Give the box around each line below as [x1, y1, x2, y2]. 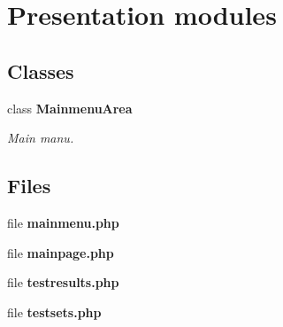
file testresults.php [7, 273, 119, 292]
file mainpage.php [7, 243, 114, 261]
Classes [7, 57, 74, 84]
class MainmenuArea [7, 98, 133, 117]
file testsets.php [7, 302, 102, 321]
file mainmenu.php [7, 213, 119, 231]
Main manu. [7, 128, 74, 147]
